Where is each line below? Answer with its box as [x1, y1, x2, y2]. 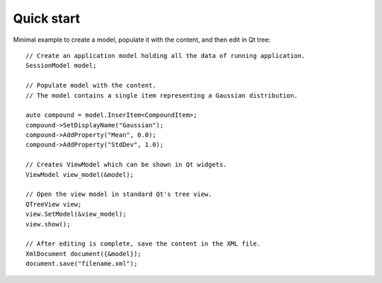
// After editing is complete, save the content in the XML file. [25, 240, 261, 248]
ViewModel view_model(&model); [25, 171, 134, 178]
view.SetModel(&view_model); [25, 210, 127, 219]
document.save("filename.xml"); [25, 260, 138, 268]
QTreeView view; [25, 200, 82, 208]
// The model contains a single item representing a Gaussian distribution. [25, 91, 299, 99]
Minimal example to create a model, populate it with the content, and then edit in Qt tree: [13, 35, 271, 44]
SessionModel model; [25, 62, 97, 70]
